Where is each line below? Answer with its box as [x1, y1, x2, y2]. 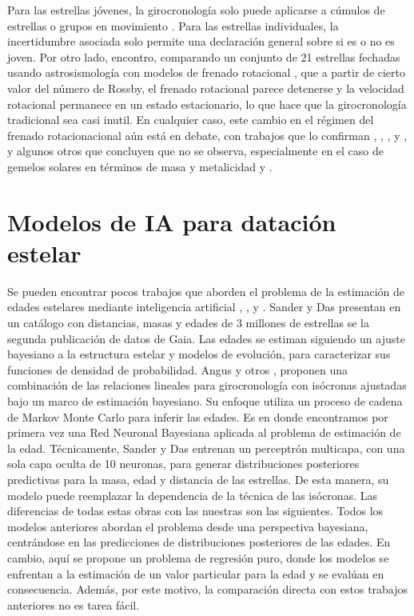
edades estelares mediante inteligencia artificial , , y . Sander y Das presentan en [7, 298, 401, 315]
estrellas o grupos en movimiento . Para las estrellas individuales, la [7, 17, 339, 34]
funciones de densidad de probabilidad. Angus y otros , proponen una [7, 361, 348, 378]
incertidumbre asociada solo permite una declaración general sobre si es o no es [7, 33, 395, 50]
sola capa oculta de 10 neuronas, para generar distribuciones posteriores [7, 455, 360, 472]
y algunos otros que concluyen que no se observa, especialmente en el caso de [7, 142, 384, 159]
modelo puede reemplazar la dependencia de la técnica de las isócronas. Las [7, 486, 377, 503]
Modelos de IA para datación [7, 205, 336, 238]
